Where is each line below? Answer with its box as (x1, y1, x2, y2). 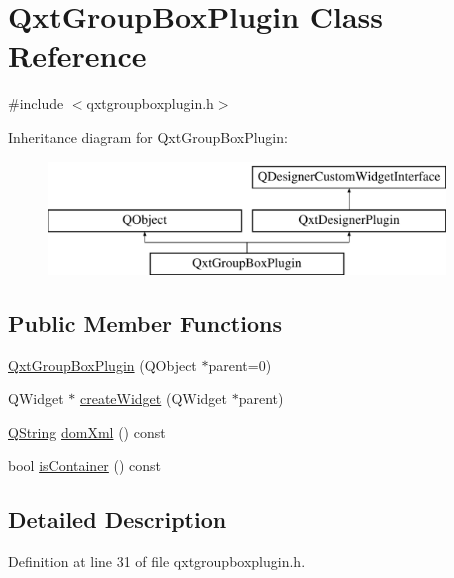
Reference (8, 35, 147, 76)
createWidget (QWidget (79, 388, 228, 409)
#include (8, 93, 64, 114)
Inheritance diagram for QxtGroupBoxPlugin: (8, 126, 288, 147)
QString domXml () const (8, 421, 166, 442)
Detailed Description (8, 504, 227, 535)
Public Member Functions (8, 307, 282, 338)
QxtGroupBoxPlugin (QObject (8, 354, 197, 375)
